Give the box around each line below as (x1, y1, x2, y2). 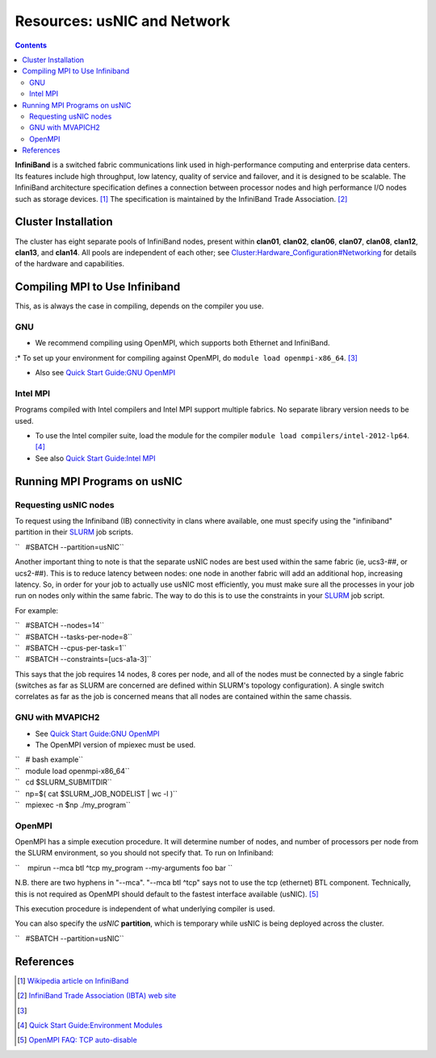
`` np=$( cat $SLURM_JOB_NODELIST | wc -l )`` (15, 788, 178, 798)
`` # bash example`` (15, 755, 84, 764)
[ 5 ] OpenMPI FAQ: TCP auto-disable (17, 1035, 137, 1045)
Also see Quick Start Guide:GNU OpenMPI (35, 368, 176, 378)
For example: (15, 605, 59, 615)
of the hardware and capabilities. (15, 259, 125, 269)
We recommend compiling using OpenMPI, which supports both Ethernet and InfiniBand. (35, 338, 330, 348)
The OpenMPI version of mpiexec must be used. (35, 740, 196, 750)
